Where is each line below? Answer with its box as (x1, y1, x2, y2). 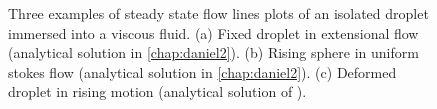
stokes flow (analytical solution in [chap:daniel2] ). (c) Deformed (8, 61, 397, 82)
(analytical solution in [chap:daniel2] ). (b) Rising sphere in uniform (8, 42, 419, 63)
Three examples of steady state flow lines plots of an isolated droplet (8, 3, 429, 23)
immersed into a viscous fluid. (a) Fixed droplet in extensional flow (8, 22, 419, 43)
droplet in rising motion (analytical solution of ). (8, 81, 307, 102)
